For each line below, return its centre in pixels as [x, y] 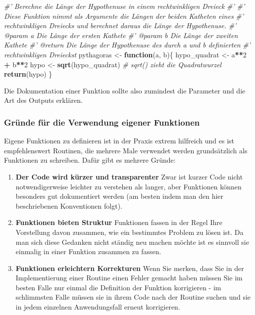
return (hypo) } [28, 74]
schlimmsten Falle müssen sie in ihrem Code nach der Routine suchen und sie [133, 297]
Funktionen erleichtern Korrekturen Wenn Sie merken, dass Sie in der [130, 268]
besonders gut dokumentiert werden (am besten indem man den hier [120, 196]
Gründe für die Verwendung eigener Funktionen [102, 122]
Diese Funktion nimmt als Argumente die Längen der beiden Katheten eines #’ [124, 16]
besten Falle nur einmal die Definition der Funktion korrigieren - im [118, 287]
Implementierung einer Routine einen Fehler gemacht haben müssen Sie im [129, 278]
